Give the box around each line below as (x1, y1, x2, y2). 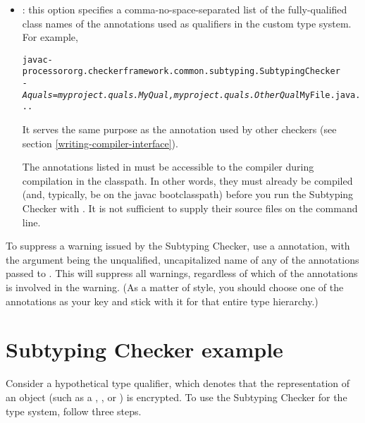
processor (22, 66, 68, 77)
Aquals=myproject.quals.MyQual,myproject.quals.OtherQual (22, 90, 300, 100)
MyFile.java (299, 90, 356, 100)
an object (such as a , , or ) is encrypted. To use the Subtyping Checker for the (6, 389, 347, 404)
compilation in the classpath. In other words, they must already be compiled (22, 173, 353, 188)
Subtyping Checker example (6, 335, 283, 364)
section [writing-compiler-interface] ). (22, 135, 178, 150)
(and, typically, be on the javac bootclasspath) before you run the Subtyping (22, 187, 354, 202)
